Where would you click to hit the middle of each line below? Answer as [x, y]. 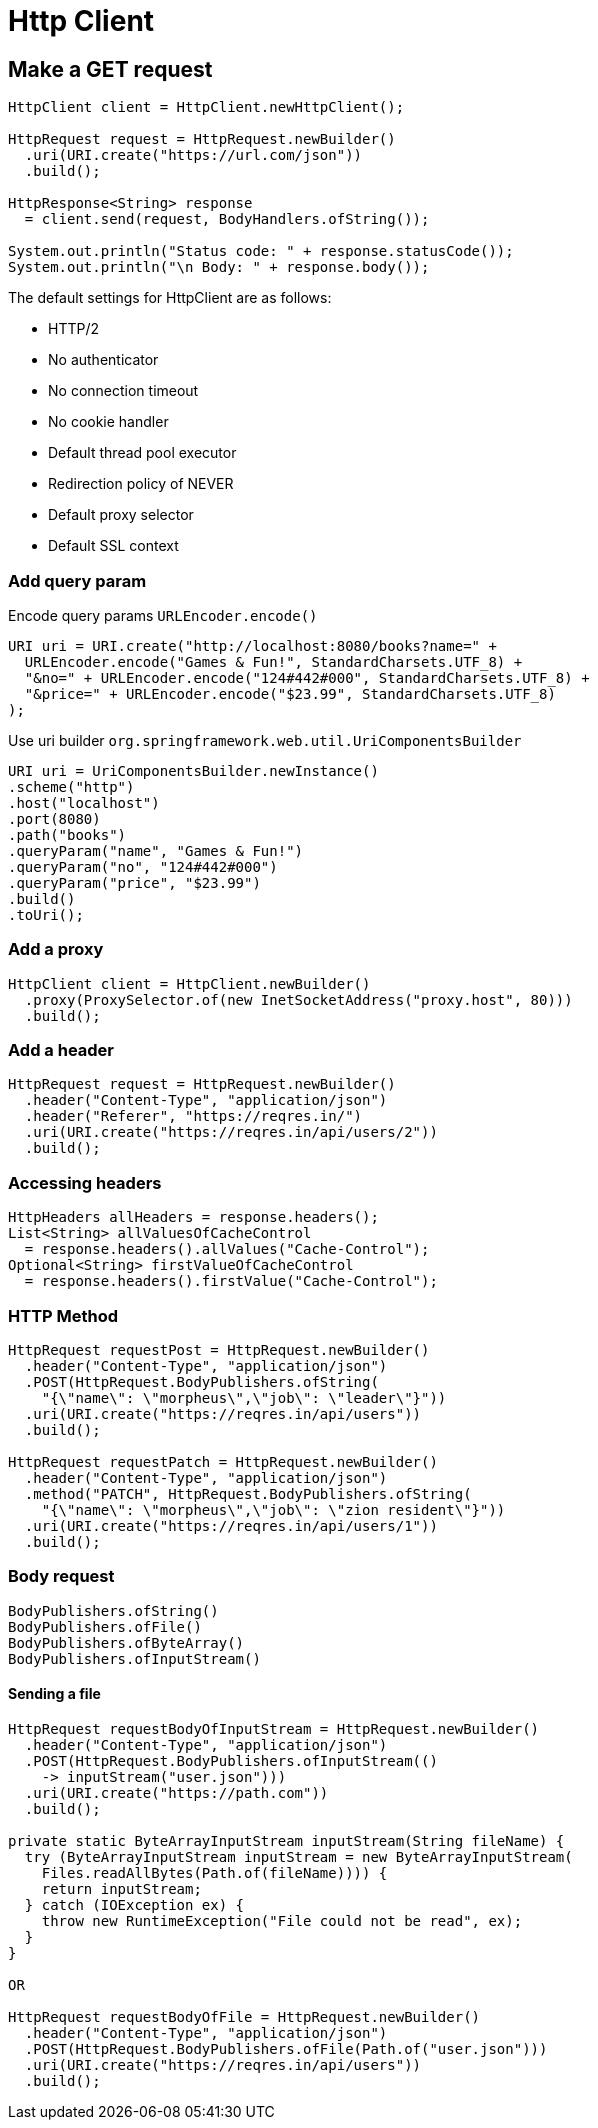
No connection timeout [123, 391]
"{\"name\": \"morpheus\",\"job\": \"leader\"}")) [244, 1397]
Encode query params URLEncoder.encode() [163, 615]
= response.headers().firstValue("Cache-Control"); [231, 1281]
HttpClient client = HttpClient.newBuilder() [189, 983]
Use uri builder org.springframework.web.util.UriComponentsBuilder [265, 740]
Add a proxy [56, 949]
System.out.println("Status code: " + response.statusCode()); [261, 251]
